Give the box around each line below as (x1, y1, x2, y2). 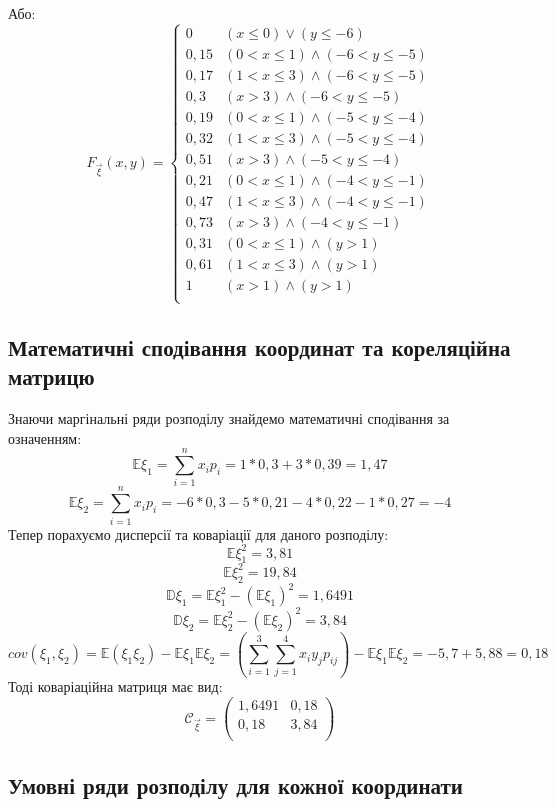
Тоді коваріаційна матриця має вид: (8, 676, 223, 697)
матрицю (8, 361, 95, 392)
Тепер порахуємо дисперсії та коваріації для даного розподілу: (8, 523, 389, 544)
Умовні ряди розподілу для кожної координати (8, 769, 463, 800)
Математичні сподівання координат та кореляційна (8, 331, 511, 362)
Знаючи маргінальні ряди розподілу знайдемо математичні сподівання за (8, 408, 450, 429)
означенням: (8, 427, 82, 448)
